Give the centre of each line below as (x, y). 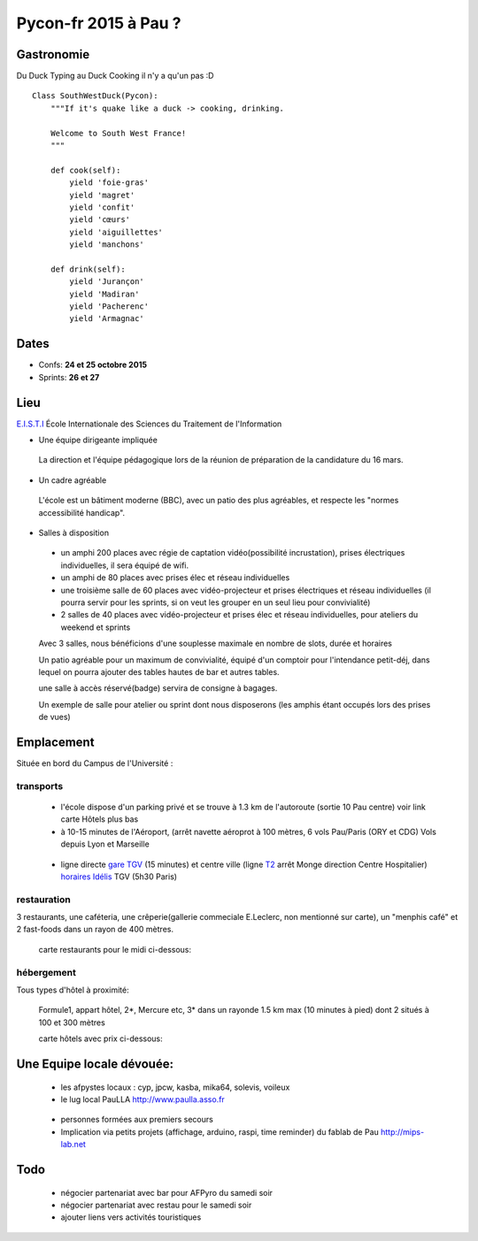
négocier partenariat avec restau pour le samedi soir (156, 1205)
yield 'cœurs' (100, 220)
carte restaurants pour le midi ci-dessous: (115, 949)
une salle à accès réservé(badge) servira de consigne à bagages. (158, 688)
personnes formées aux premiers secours (137, 1120)
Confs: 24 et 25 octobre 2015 (93, 365)
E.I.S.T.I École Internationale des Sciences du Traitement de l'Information (149, 424)
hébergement (46, 972)
